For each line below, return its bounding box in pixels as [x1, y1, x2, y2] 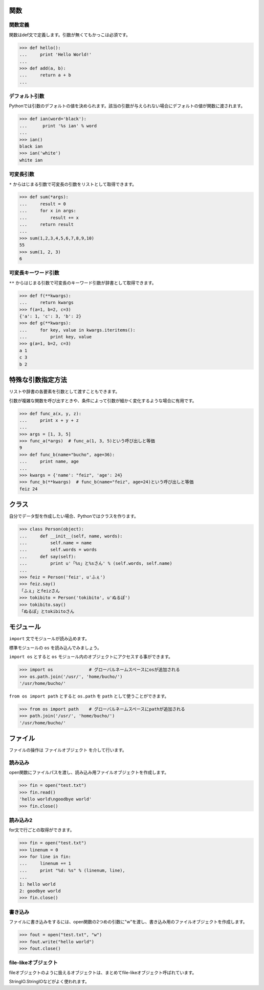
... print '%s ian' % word [19, 123, 97, 128]
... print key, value [19, 334, 92, 340]
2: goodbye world [19, 888, 61, 894]
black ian [19, 144, 43, 149]
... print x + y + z [19, 417, 79, 423]
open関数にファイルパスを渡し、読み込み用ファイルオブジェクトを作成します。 [9, 770, 169, 775]
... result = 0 [19, 201, 66, 207]
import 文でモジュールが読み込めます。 [9, 636, 90, 642]
